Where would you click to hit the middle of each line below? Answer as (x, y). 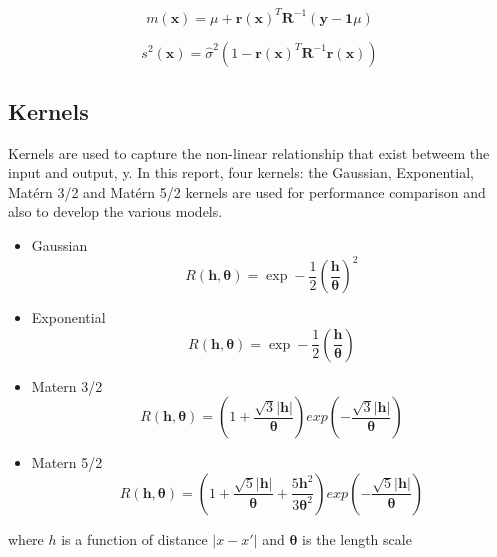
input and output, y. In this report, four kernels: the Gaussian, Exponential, (241, 172)
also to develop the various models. (115, 211)
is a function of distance (134, 538)
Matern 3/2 (67, 385)
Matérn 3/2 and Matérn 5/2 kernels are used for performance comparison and (247, 191)
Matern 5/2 (67, 462)
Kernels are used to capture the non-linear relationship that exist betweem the (249, 152)
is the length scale (357, 538)
